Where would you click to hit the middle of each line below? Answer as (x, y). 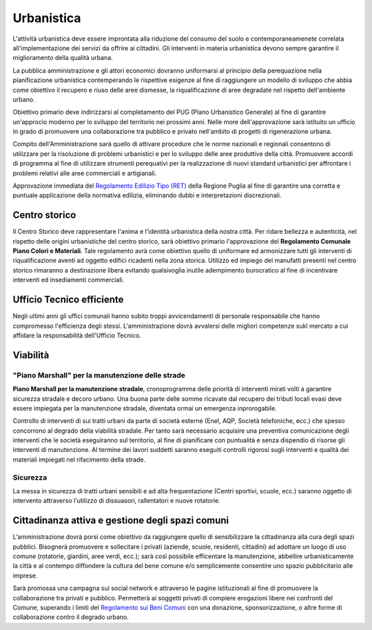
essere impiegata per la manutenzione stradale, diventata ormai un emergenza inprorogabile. (145, 408)
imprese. (25, 575)
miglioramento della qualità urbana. (63, 58)
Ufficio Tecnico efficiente (68, 300)
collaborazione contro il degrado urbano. (71, 617)
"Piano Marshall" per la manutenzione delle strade (99, 375)
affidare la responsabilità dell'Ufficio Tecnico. (77, 335)
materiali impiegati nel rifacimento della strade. (79, 460)
